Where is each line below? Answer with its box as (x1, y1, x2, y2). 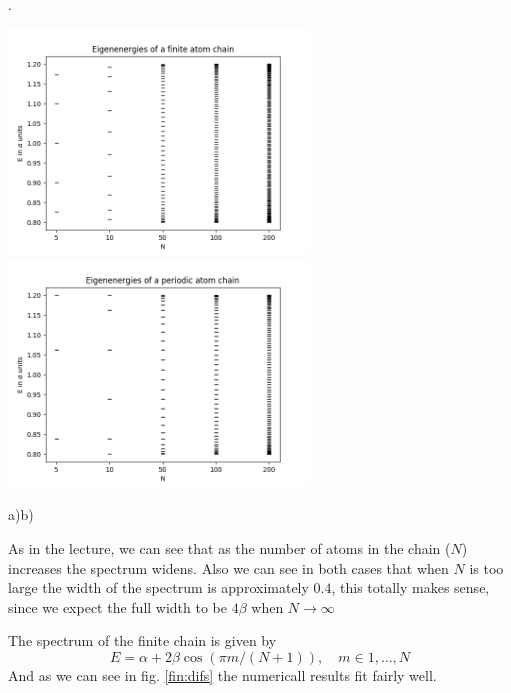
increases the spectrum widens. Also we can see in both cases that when (8, 557, 449, 578)
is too (469, 557, 504, 578)
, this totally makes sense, (331, 577, 490, 598)
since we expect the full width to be (8, 596, 228, 617)
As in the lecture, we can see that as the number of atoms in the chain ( (8, 537, 451, 558)
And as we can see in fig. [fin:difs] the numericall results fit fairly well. (8, 664, 437, 685)
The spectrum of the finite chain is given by (8, 630, 277, 651)
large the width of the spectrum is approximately (8, 577, 309, 598)
